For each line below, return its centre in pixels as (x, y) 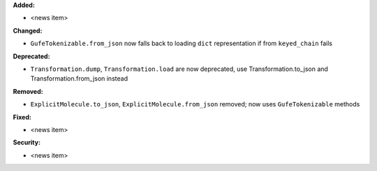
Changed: (28, 31)
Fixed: (22, 117)
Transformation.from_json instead (79, 79)
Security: (27, 142)
